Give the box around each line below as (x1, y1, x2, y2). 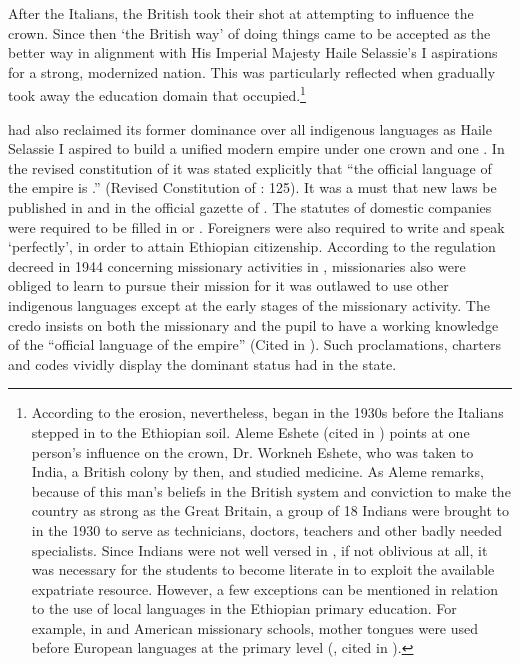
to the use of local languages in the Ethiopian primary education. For (31, 598, 457, 619)
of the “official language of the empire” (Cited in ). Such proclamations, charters (8, 334, 502, 355)
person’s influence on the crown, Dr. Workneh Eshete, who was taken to (31, 441, 474, 462)
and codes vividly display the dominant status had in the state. (8, 353, 397, 374)
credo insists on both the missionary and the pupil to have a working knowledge (8, 314, 499, 335)
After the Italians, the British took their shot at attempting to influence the (8, 3, 474, 23)
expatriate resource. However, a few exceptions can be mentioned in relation (31, 578, 498, 599)
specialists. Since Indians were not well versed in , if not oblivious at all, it (31, 539, 488, 560)
